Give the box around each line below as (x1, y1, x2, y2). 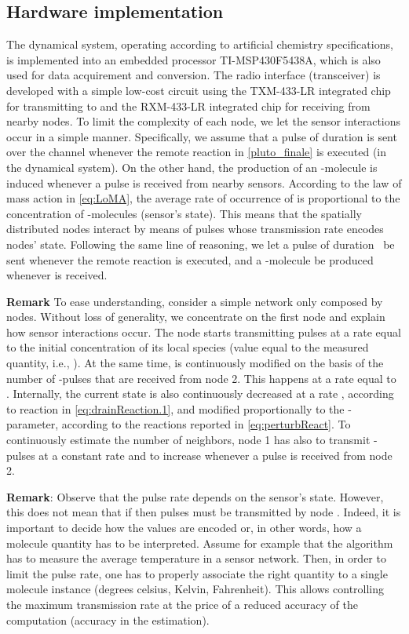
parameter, (6, 416, 59, 432)
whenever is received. (6, 267, 108, 283)
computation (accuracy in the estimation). (6, 611, 210, 628)
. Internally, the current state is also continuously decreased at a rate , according (6, 385, 394, 402)
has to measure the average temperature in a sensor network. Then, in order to (6, 550, 386, 567)
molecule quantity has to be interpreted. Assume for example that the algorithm (6, 534, 393, 551)
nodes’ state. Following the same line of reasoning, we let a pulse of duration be (6, 235, 395, 252)
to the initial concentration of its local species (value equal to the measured (6, 339, 369, 355)
